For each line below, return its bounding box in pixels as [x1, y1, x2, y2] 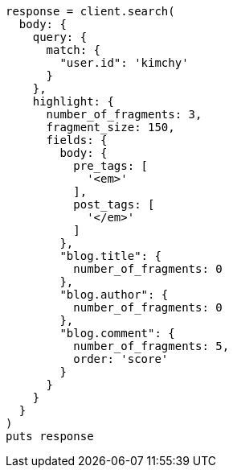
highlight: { [32, 95, 114, 108]
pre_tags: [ [73, 159, 149, 172]
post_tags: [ [73, 198, 155, 211]
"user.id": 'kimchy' [59, 56, 189, 69]
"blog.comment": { [59, 327, 175, 340]
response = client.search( [6, 5, 175, 18]
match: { [46, 43, 101, 56]
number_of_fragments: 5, [73, 340, 230, 352]
